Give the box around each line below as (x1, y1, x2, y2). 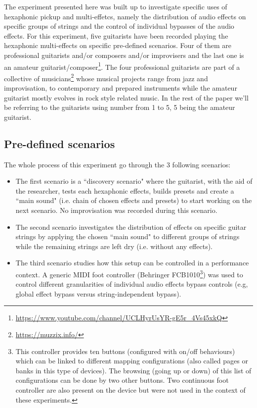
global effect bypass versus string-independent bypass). (15, 288, 181, 299)
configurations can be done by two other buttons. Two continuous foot (15, 375, 229, 385)
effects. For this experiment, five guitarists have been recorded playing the (4, 30, 228, 41)
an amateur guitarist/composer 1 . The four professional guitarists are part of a (4, 60, 240, 72)
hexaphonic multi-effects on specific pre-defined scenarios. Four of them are (4, 40, 231, 51)
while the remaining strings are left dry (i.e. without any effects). (15, 241, 213, 251)
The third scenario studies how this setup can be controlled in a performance (15, 257, 249, 268)
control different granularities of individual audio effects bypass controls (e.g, (15, 279, 248, 289)
